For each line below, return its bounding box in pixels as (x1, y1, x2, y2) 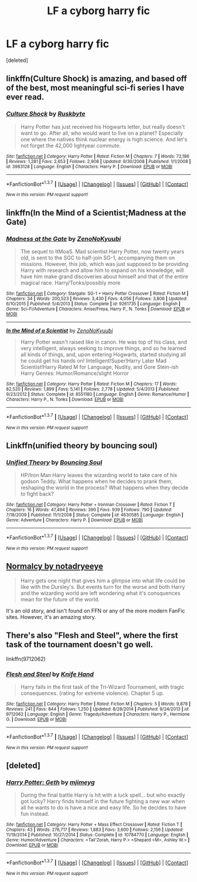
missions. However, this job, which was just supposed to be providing (20, 260, 189, 267)
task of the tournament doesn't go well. (6, 640, 154, 650)
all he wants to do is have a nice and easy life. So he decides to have (20, 804, 186, 811)
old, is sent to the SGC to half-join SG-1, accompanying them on (20, 254, 175, 261)
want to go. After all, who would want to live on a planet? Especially (20, 129, 184, 137)
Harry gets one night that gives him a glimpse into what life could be (20, 577, 186, 584)
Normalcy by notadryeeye (6, 561, 104, 571)
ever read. (6, 92, 45, 102)
